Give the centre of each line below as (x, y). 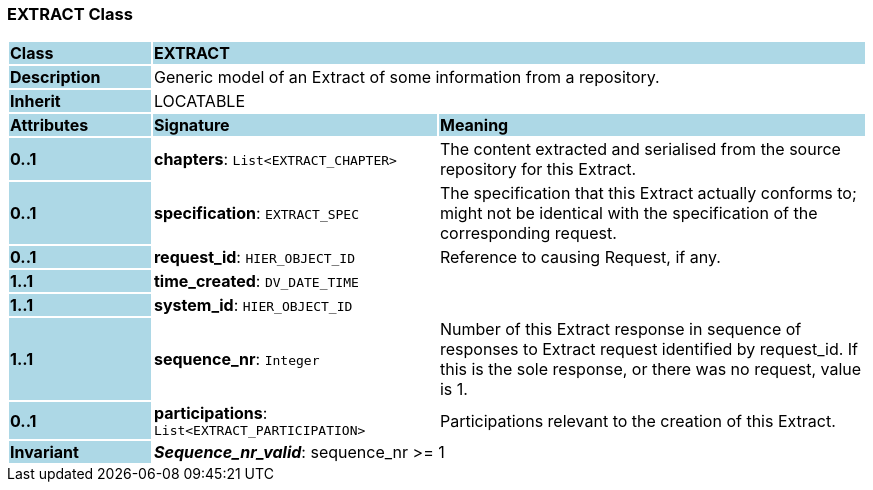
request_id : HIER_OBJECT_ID (254, 257)
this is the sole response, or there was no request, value (650, 369)
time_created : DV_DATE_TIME (256, 281)
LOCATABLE (199, 101)
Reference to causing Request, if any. (580, 257)
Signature (191, 125)
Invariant (44, 452)
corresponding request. (528, 233)
